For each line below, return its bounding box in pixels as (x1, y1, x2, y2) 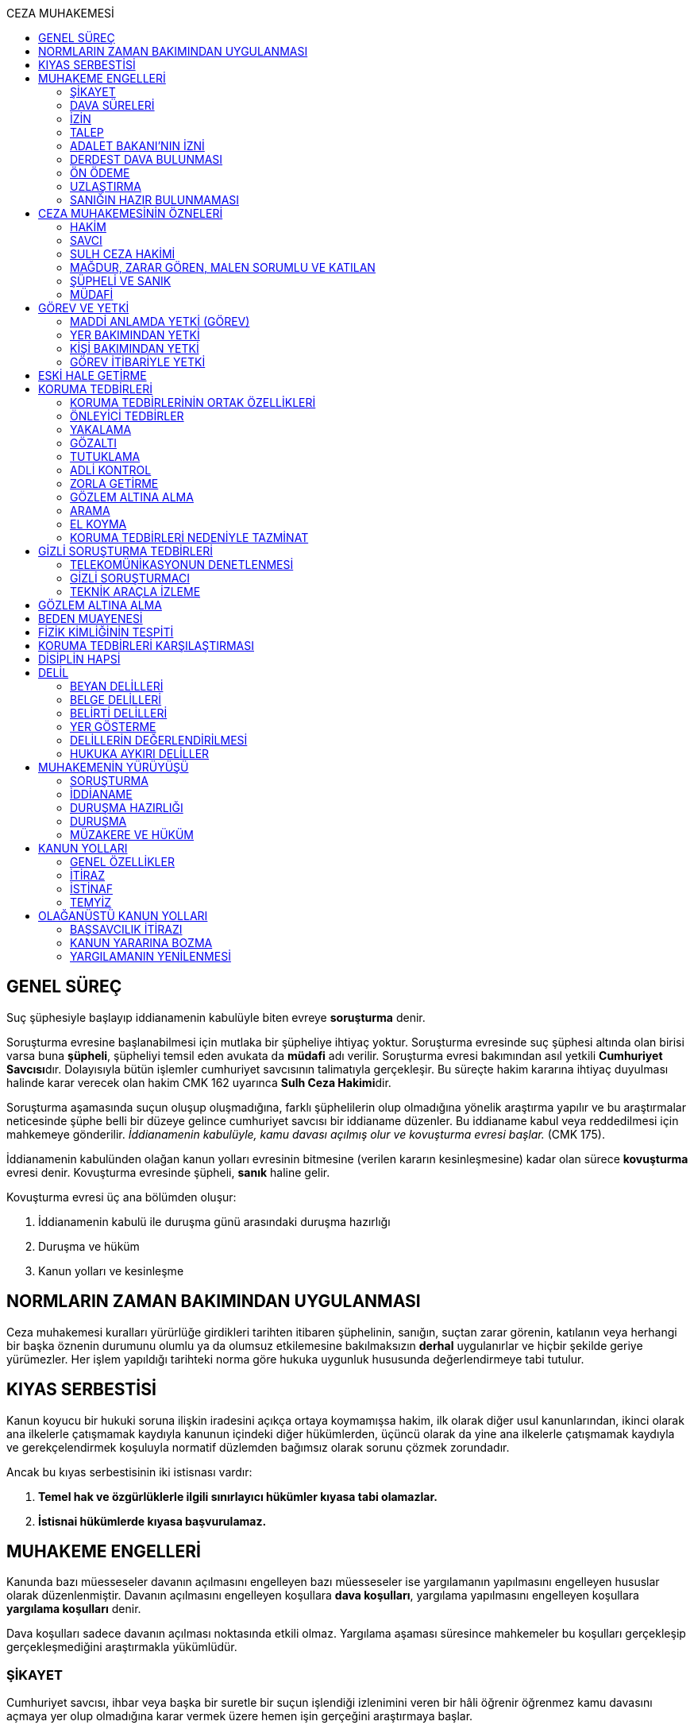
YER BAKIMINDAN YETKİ (70, 328, 200, 342)
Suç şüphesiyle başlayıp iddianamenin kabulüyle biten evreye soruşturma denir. (6, 1010, 426, 1024)
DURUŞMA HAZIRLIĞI (70, 801, 183, 814)
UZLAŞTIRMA (70, 180, 141, 193)
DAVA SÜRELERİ (70, 99, 155, 112)
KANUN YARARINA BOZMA (70, 936, 213, 950)
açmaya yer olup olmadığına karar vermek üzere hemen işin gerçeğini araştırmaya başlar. (6, 1709, 473, 1723)
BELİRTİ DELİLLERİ (70, 706, 168, 720)
